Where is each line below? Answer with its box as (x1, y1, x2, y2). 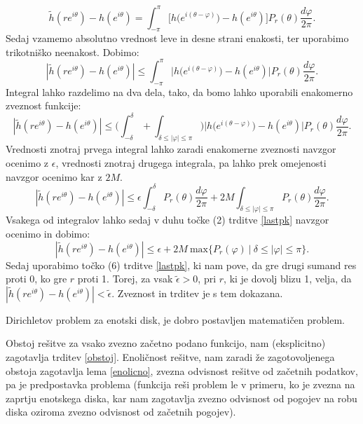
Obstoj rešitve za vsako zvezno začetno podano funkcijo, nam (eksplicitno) (6, 336, 326, 350)
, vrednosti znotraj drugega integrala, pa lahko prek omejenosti (55, 155, 327, 170)
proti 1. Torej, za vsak (77, 271, 173, 286)
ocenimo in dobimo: (6, 226, 90, 241)
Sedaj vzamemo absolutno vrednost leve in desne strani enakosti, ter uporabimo (6, 31, 349, 46)
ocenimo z (6, 155, 49, 170)
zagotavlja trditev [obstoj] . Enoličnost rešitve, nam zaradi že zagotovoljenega (6, 350, 335, 364)
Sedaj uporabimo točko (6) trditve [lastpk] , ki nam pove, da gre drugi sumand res (6, 257, 357, 272)
